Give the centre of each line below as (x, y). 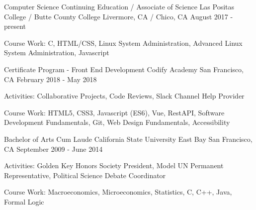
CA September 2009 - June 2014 (53, 149)
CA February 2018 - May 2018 (50, 79)
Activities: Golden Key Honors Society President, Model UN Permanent (114, 165)
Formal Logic (24, 201)
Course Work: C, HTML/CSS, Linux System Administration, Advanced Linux (123, 43)
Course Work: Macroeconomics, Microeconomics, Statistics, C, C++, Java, (118, 192)
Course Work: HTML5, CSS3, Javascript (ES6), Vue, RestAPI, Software (114, 112)
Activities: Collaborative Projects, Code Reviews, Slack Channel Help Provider (124, 96)
